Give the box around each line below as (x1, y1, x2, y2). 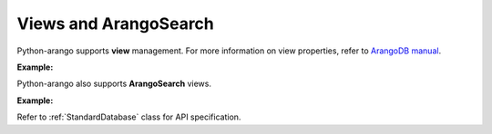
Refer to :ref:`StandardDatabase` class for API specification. (16, 111, 241, 122)
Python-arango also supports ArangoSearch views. (16, 78, 211, 90)
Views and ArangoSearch (16, 14, 214, 33)
